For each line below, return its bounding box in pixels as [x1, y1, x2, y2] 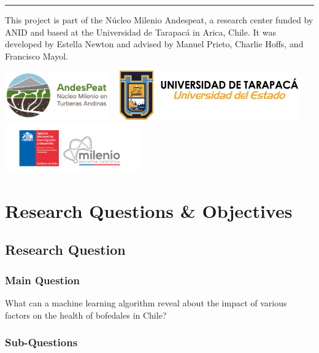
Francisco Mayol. [5, 49, 68, 62]
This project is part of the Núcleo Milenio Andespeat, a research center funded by [5, 14, 313, 26]
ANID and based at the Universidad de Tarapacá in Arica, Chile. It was [5, 25, 276, 38]
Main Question [5, 272, 80, 287]
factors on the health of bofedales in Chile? [5, 308, 167, 321]
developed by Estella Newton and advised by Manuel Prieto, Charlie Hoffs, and [5, 37, 304, 50]
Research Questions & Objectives [5, 198, 293, 223]
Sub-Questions [5, 335, 78, 350]
